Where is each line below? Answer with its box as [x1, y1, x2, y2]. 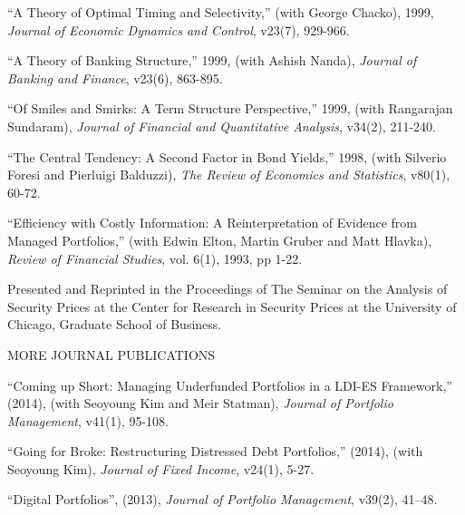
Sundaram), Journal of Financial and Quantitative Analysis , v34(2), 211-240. [7, 116, 436, 135]
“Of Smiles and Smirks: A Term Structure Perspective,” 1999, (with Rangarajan [7, 99, 453, 118]
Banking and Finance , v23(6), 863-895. [7, 68, 223, 87]
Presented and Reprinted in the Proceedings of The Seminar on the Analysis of [7, 279, 448, 298]
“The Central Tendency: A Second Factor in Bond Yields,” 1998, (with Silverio [7, 147, 447, 166]
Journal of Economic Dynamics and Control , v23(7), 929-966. [7, 20, 350, 39]
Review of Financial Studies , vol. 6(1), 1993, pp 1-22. [7, 248, 303, 267]
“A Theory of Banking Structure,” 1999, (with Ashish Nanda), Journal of [7, 51, 417, 70]
